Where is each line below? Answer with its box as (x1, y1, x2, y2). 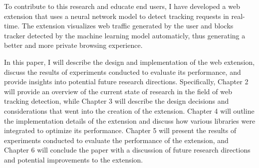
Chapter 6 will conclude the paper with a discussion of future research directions (4, 145, 251, 155)
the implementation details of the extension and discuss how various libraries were (4, 115, 256, 126)
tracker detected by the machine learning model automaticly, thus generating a (4, 30, 246, 40)
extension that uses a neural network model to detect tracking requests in (4, 10, 229, 21)
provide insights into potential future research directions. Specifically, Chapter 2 (4, 76, 249, 87)
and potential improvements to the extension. (4, 154, 143, 165)
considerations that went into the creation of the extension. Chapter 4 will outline (4, 105, 255, 116)
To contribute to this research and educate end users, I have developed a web (4, 1, 240, 11)
